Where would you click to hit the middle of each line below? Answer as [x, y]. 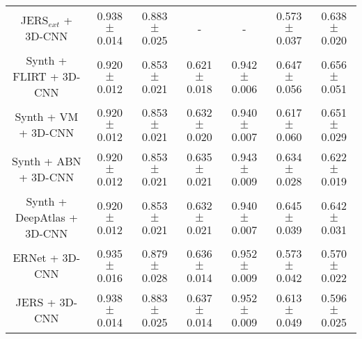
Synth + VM [47, 116]
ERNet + [36, 257]
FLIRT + [36, 76]
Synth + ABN [47, 161]
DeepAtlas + [46, 217]
